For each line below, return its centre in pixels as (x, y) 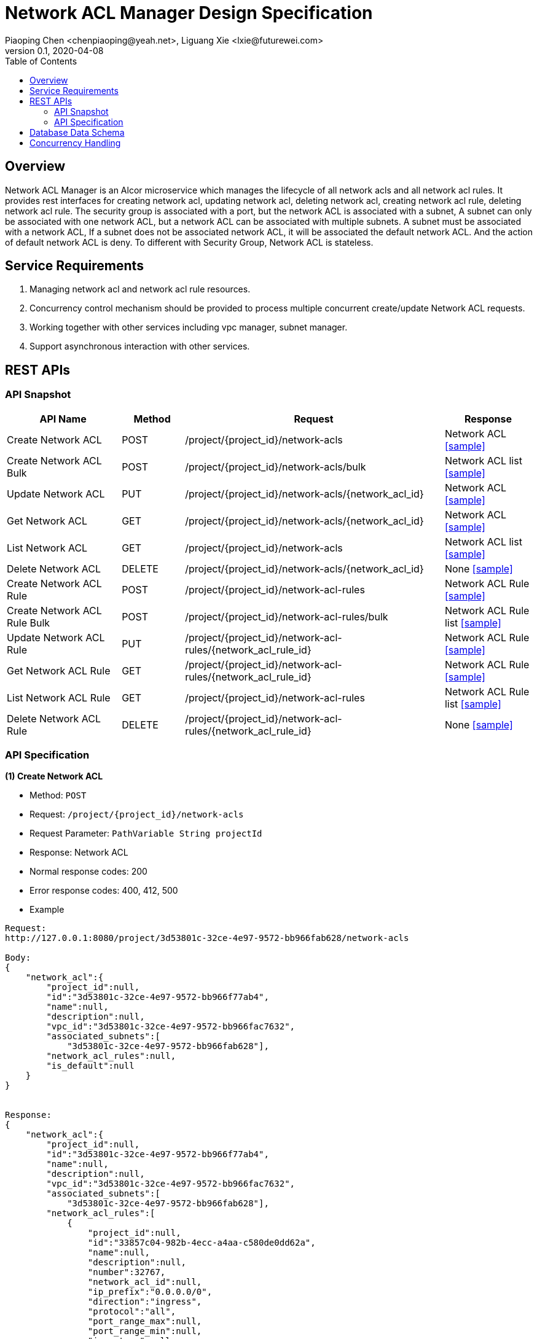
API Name (63, 419)
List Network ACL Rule (59, 697)
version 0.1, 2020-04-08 (54, 50)
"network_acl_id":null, (145, 1282)
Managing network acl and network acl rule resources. (140, 289)
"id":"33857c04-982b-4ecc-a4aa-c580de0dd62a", (202, 1243)
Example (47, 910)
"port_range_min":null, (145, 1331)
